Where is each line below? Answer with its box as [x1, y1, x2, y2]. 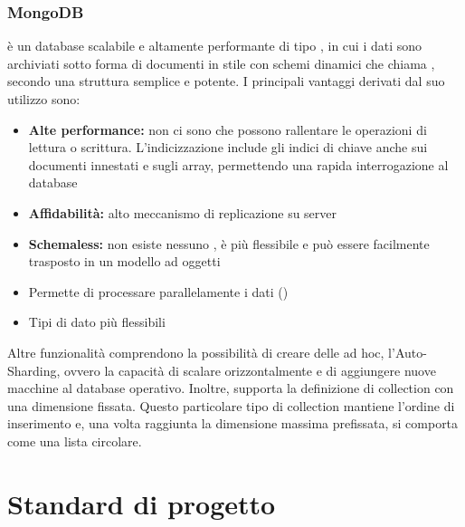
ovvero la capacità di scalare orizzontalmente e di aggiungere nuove [64, 360, 436, 379]
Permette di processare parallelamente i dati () [28, 282, 289, 301]
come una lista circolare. [7, 431, 142, 450]
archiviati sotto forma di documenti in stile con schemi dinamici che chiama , [7, 53, 435, 72]
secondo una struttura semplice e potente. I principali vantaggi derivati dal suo [7, 72, 445, 91]
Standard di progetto [7, 484, 276, 522]
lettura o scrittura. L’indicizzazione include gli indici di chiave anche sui [28, 138, 428, 157]
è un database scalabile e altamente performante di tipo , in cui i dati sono [7, 36, 422, 55]
